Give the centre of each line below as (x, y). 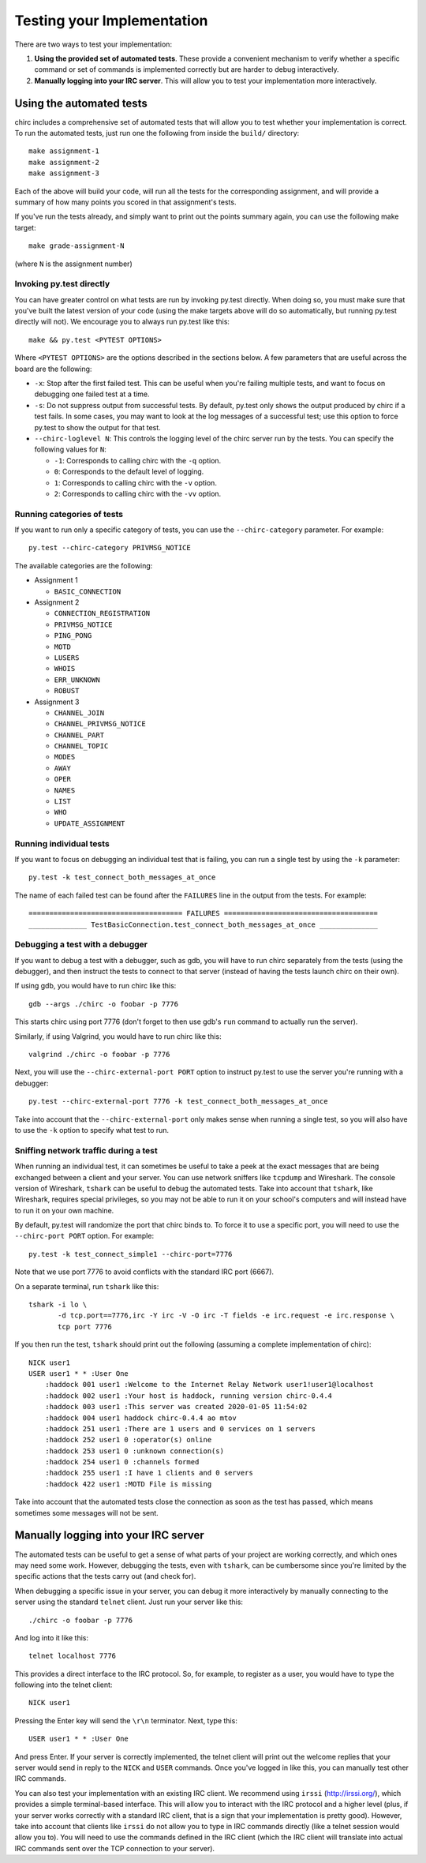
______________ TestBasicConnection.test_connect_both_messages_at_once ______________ (204, 924)
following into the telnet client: (64, 1685)
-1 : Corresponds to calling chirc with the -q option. (138, 460)
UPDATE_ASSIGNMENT (90, 823)
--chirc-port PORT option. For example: (84, 1236)
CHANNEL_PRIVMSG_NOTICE (100, 724)
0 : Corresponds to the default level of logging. (129, 472)
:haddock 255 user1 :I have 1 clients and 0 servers (149, 1473)
